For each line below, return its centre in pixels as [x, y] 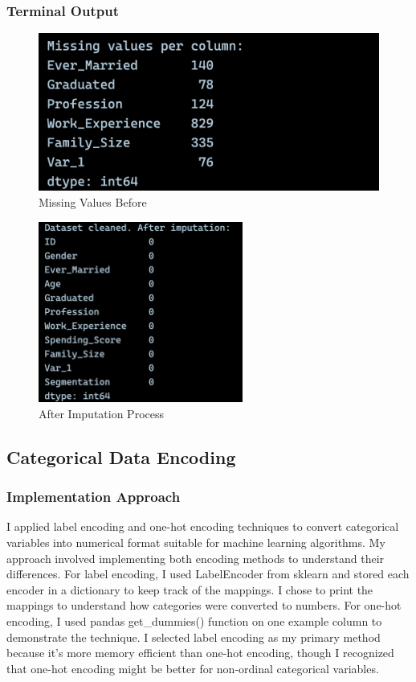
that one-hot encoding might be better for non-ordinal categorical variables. [193, 668]
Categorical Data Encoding [121, 456]
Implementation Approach [94, 497]
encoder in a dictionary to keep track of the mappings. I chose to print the [190, 589]
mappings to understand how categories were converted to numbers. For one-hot [204, 605]
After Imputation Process [101, 413]
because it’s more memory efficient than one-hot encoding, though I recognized [200, 653]
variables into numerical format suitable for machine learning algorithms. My [196, 542]
